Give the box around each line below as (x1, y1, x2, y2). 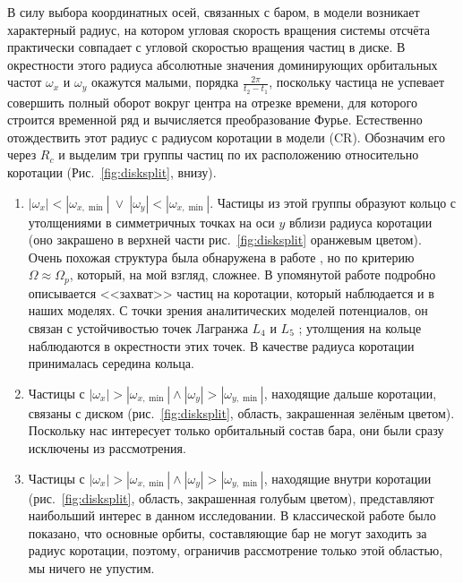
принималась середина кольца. (28, 354, 194, 373)
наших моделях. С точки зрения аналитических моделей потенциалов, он (28, 301, 428, 320)
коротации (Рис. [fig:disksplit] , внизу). (7, 162, 217, 181)
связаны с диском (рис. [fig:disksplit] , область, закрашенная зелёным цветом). (28, 403, 455, 422)
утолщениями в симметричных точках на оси (28, 212, 275, 231)
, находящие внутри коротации (263, 468, 432, 487)
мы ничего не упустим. (28, 558, 155, 577)
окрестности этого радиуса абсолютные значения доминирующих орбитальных (7, 55, 438, 73)
